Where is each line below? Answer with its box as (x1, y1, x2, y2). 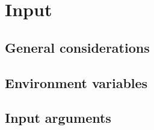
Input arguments (5, 108, 111, 127)
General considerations (5, 38, 150, 56)
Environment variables (5, 73, 148, 92)
